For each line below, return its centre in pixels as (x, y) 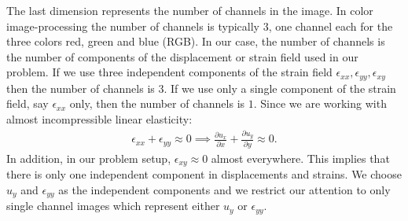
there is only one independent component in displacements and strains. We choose (204, 174)
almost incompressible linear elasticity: (99, 119)
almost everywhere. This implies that (300, 158)
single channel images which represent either (113, 206)
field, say (28, 103)
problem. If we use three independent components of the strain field (169, 72)
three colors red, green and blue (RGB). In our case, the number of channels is (196, 41)
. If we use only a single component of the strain (280, 88)
